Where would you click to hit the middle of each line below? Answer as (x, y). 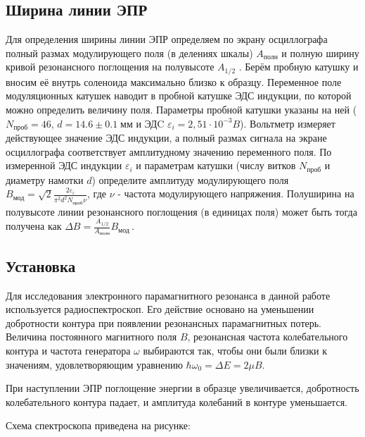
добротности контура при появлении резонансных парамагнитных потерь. (164, 322)
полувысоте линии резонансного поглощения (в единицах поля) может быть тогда (181, 211)
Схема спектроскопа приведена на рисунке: (98, 425)
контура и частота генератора (68, 350)
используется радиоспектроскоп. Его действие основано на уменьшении (160, 309)
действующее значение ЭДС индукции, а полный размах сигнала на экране (166, 138)
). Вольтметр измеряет (288, 123)
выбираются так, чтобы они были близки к (235, 350)
